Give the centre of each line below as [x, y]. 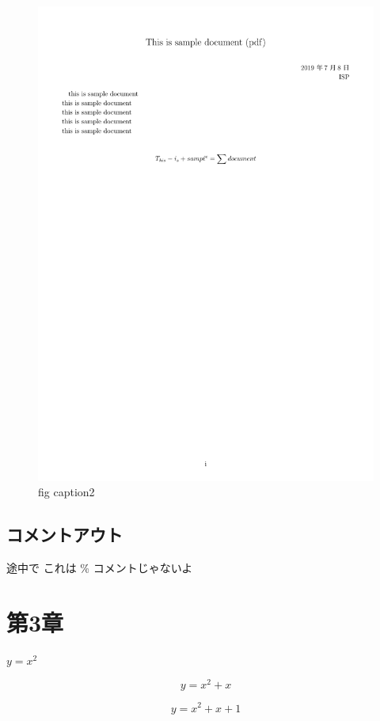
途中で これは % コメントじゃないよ [100, 568]
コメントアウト [65, 535]
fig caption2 [66, 492]
